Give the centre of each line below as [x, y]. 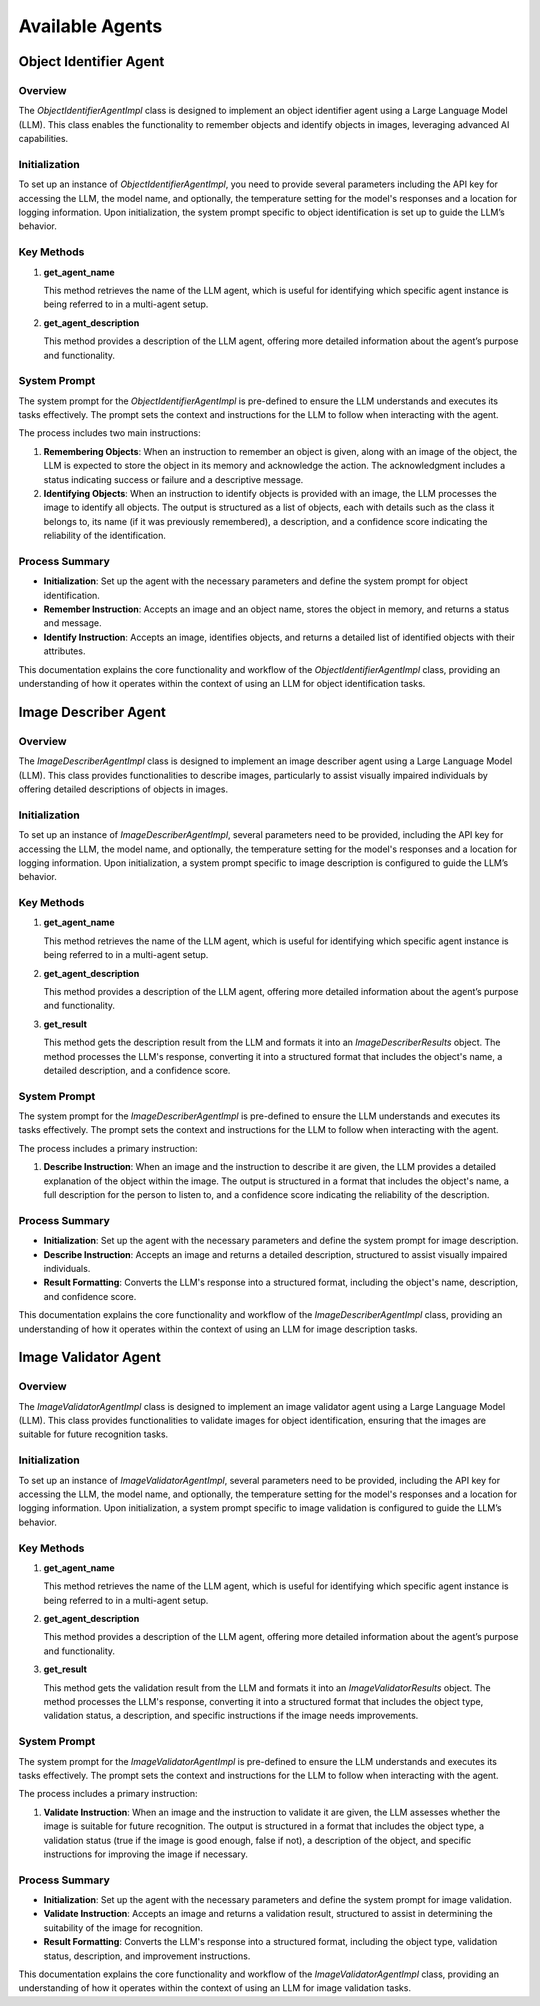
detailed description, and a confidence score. [137, 1070]
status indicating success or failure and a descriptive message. [173, 479]
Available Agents [90, 26]
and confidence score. [90, 1296]
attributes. [64, 651]
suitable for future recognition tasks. [93, 1434]
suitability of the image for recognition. [123, 1927]
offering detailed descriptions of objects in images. [123, 789]
